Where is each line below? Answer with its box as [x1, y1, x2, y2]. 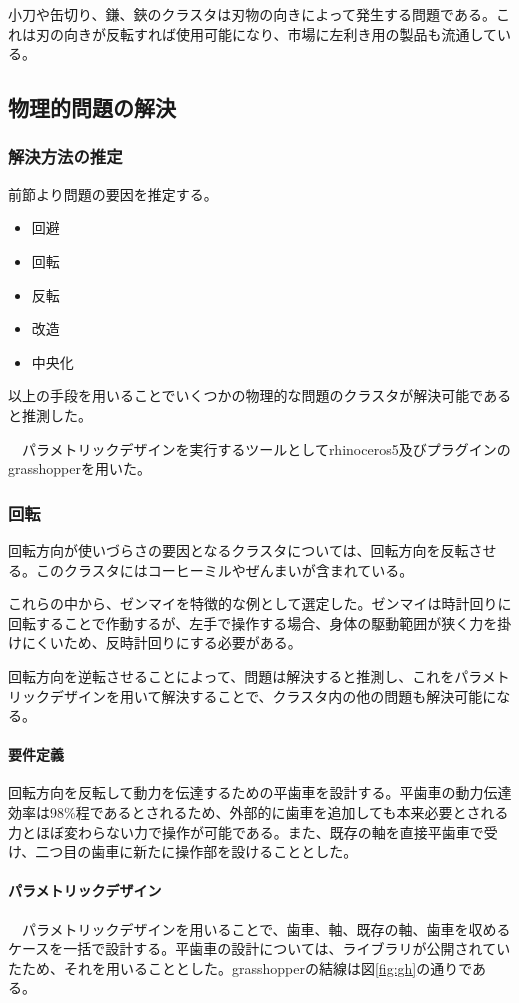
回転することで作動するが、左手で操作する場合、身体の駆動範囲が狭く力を [8, 612, 498, 633]
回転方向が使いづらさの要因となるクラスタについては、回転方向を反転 [8, 539, 469, 560]
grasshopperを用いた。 [8, 458, 151, 479]
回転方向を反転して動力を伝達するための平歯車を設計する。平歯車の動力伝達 [8, 782, 512, 803]
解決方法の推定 [8, 144, 123, 169]
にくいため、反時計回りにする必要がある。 [21, 632, 302, 653]
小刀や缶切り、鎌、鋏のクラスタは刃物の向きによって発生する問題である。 [8, 4, 496, 24]
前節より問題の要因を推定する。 [8, 183, 218, 204]
